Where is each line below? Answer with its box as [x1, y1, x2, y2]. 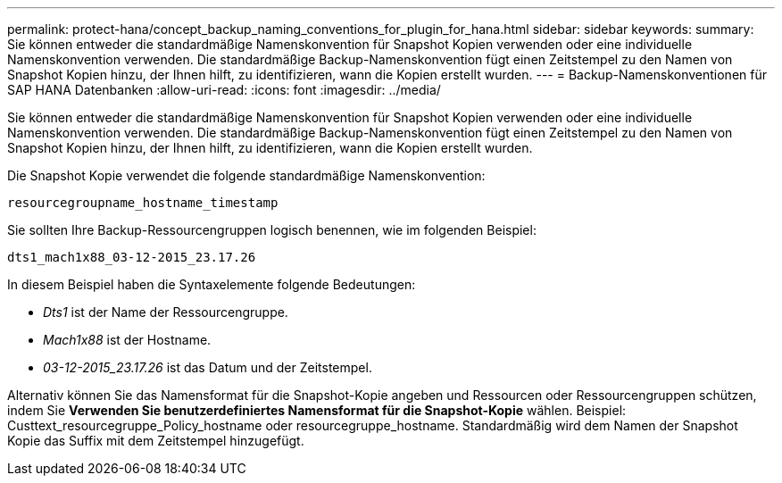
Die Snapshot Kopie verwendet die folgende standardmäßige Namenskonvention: [7, 168, 486, 183]
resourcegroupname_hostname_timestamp [7, 196, 279, 210]
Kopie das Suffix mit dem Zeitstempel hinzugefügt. [7, 433, 304, 448]
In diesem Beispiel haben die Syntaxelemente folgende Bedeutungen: [7, 277, 416, 292]
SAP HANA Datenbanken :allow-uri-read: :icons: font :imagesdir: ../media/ [7, 82, 441, 97]
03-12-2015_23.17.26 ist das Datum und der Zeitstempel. [43, 360, 372, 375]
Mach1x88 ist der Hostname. [43, 332, 212, 347]
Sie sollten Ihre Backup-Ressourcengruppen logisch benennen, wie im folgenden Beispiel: [7, 222, 537, 237]
